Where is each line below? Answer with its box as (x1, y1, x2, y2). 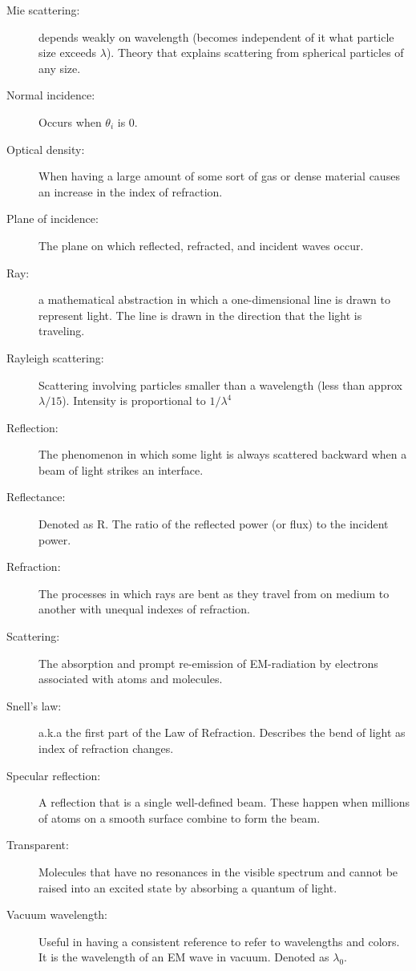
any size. (38, 59, 81, 76)
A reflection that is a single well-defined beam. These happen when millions (38, 794, 410, 811)
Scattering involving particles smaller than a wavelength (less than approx (38, 376, 402, 393)
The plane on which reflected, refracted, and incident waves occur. (38, 237, 364, 253)
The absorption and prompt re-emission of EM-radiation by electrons (38, 654, 378, 671)
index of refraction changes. (38, 740, 174, 756)
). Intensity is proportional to (62, 392, 206, 409)
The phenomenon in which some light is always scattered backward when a (38, 446, 407, 463)
